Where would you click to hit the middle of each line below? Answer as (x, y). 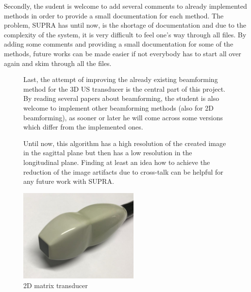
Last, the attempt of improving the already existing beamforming (121, 79)
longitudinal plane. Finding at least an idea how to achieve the (117, 162)
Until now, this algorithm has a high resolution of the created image (125, 143)
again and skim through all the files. (58, 63)
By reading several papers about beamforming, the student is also (121, 98)
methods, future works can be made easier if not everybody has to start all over (123, 53)
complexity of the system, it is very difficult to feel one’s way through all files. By (125, 34)
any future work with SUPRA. (69, 181)
